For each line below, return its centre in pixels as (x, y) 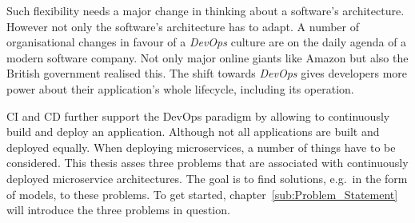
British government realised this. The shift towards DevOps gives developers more (207, 73)
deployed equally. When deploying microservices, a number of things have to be (201, 147)
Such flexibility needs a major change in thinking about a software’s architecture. (206, 10)
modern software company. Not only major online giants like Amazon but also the (207, 57)
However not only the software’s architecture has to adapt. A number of (183, 26)
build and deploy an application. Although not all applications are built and (193, 131)
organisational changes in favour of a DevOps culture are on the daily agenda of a (207, 42)
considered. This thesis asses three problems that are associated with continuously (207, 163)
